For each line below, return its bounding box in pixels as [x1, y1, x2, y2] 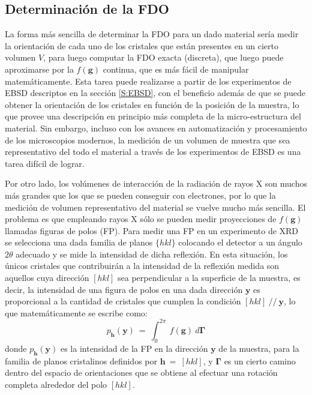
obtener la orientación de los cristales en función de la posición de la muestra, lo [5, 98, 299, 110]
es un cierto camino [224, 354, 296, 367]
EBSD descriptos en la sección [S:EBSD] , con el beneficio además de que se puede [5, 86, 305, 99]
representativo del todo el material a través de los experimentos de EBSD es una [5, 145, 301, 158]
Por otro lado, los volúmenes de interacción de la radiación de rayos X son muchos [5, 177, 307, 190]
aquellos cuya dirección [5, 271, 89, 284]
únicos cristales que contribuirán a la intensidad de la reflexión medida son [5, 259, 280, 272]
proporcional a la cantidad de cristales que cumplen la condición [5, 295, 241, 307]
